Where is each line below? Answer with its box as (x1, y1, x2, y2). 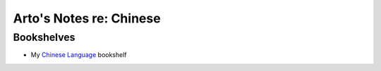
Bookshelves (13, 31, 75, 44)
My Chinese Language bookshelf (30, 51, 127, 59)
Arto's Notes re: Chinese (13, 11, 162, 26)
